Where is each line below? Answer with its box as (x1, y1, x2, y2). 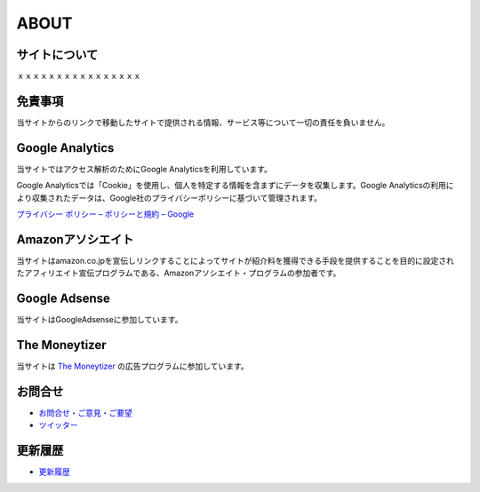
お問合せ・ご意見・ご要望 (38, 408, 132, 418)
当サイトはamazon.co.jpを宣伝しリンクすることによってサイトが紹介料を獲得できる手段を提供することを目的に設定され (16, 255, 455, 266)
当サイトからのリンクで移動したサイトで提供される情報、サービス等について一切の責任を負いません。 (16, 116, 390, 128)
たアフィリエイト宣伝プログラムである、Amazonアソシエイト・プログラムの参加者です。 (16, 267, 341, 279)
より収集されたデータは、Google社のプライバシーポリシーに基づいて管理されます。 (16, 192, 322, 203)
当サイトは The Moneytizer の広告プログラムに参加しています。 (16, 361, 249, 372)
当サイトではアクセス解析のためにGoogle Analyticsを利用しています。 (16, 163, 273, 174)
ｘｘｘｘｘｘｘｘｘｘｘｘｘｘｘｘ (16, 71, 141, 82)
